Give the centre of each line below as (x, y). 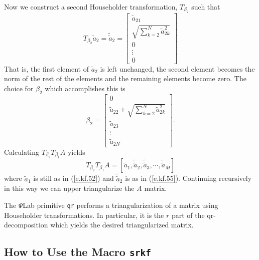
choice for (19, 88)
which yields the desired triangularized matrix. (122, 225)
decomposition (26, 225)
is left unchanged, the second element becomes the (177, 68)
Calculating (22, 152)
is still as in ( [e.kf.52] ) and (74, 178)
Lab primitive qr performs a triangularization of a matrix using (120, 205)
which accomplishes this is (85, 88)
